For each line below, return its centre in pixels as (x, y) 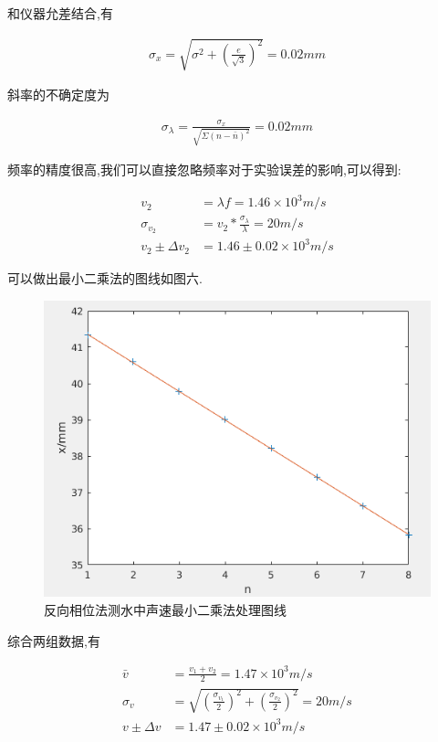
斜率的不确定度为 (58, 95)
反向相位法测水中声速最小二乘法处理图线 (165, 609)
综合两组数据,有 (54, 640)
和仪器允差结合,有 (60, 13)
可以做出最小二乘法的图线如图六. (105, 278)
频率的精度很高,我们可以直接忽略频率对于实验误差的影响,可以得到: (204, 170)
